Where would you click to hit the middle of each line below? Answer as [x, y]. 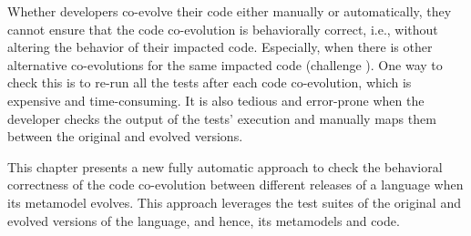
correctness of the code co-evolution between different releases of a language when [235, 185]
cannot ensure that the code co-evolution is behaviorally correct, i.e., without [223, 29]
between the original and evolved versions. [125, 136]
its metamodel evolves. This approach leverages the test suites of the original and [234, 202]
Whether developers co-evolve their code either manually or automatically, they [230, 11]
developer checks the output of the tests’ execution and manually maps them [222, 118]
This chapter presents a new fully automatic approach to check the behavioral [225, 166]
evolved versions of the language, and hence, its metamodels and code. [204, 220]
